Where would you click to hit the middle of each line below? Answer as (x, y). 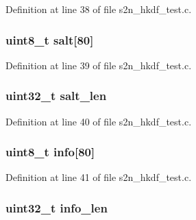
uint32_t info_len (57, 207)
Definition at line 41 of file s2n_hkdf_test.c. (99, 177)
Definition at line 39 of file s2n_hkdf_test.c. (99, 65)
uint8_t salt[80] (50, 39)
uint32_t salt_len (56, 96)
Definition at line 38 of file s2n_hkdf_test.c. (99, 9)
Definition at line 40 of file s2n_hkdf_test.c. (99, 121)
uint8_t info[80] (50, 152)
